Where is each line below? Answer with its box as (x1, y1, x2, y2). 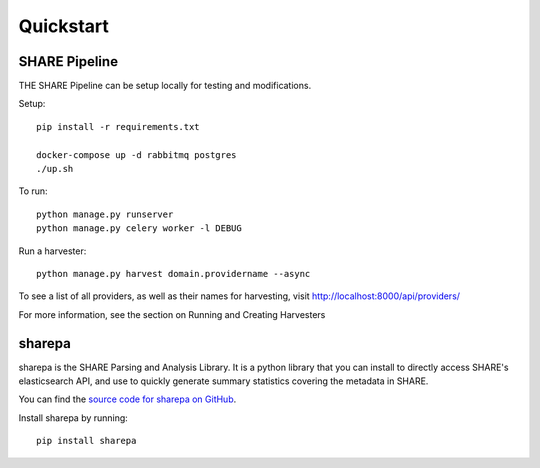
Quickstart (18, 15, 110, 37)
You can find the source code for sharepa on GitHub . (18, 393, 237, 405)
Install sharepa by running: (18, 411, 129, 424)
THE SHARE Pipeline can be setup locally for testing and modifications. (18, 80, 312, 92)
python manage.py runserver (36, 208, 174, 220)
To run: (18, 185, 49, 197)
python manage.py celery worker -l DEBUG (36, 223, 242, 234)
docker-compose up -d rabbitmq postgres (36, 149, 237, 160)
